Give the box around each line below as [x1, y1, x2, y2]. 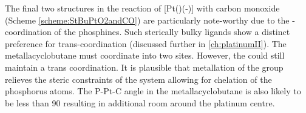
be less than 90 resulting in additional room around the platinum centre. [5, 96, 275, 109]
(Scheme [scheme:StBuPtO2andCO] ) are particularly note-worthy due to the [5, 13, 290, 26]
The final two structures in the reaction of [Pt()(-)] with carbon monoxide [5, 2, 280, 14]
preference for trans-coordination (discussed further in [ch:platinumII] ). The [5, 37, 287, 50]
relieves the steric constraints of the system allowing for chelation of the [5, 73, 272, 85]
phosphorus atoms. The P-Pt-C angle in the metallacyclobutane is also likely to [5, 85, 301, 97]
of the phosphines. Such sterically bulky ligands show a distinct [54, 25, 290, 38]
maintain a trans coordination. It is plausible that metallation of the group [5, 60, 284, 73]
